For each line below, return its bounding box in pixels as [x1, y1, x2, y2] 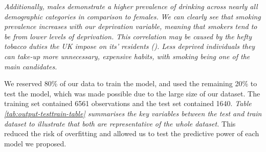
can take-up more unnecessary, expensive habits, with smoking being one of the [4, 50, 250, 61]
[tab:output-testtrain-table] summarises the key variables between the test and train [4, 108, 262, 118]
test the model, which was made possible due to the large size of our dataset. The [4, 88, 260, 98]
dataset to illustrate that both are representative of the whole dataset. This [4, 118, 236, 129]
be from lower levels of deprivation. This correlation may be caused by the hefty [4, 31, 252, 41]
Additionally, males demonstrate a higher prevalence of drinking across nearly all [4, 1, 258, 11]
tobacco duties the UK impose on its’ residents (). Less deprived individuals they [4, 41, 255, 52]
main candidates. [4, 61, 57, 71]
